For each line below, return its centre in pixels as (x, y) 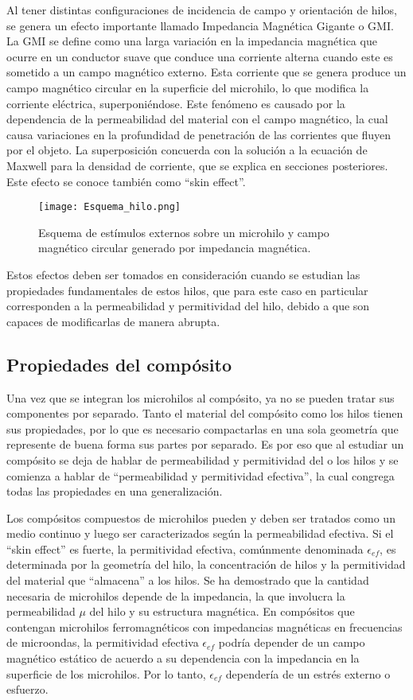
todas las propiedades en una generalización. (115, 491)
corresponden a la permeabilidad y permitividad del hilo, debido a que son (188, 306)
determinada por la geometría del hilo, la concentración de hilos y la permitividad (206, 564)
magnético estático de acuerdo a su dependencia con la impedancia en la (183, 658)
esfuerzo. (27, 689)
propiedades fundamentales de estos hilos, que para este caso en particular (187, 290)
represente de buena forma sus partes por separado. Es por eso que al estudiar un (205, 444)
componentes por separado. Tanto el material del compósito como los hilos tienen (205, 413)
